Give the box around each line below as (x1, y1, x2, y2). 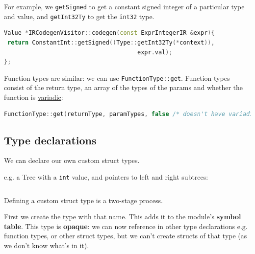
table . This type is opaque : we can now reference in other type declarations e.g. (4, 221, 248, 231)
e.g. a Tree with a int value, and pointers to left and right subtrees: (4, 171, 208, 182)
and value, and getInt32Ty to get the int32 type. (4, 11, 154, 21)
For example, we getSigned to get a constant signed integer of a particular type (4, 1, 245, 11)
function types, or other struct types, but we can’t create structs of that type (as (4, 231, 247, 241)
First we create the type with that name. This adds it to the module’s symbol (4, 211, 241, 222)
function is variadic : (4, 92, 63, 102)
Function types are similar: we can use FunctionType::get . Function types (4, 72, 230, 83)
